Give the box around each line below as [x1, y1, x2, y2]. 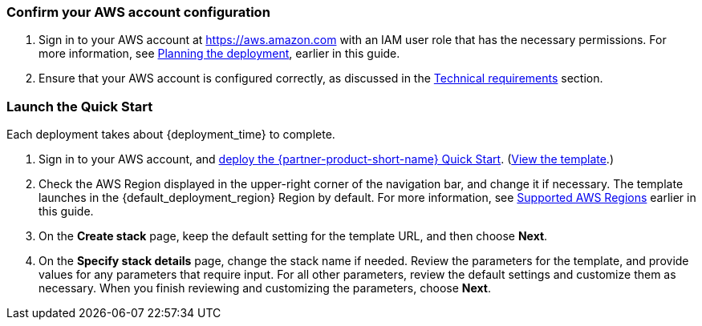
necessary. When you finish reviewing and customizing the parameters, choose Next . [39, 281, 492, 296]
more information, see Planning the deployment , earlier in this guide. [39, 46, 400, 61]
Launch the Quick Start [6, 98, 153, 115]
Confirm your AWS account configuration [6, 4, 270, 20]
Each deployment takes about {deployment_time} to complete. [6, 127, 335, 142]
